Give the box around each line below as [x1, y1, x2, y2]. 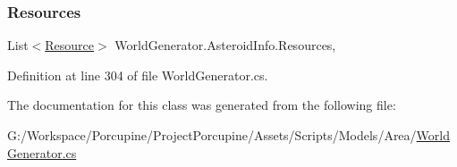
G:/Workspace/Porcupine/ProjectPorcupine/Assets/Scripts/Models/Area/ [7, 126, 417, 144]
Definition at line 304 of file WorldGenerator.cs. [7, 65, 268, 84]
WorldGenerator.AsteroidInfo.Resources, [114, 36, 336, 54]
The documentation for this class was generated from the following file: [7, 96, 396, 114]
